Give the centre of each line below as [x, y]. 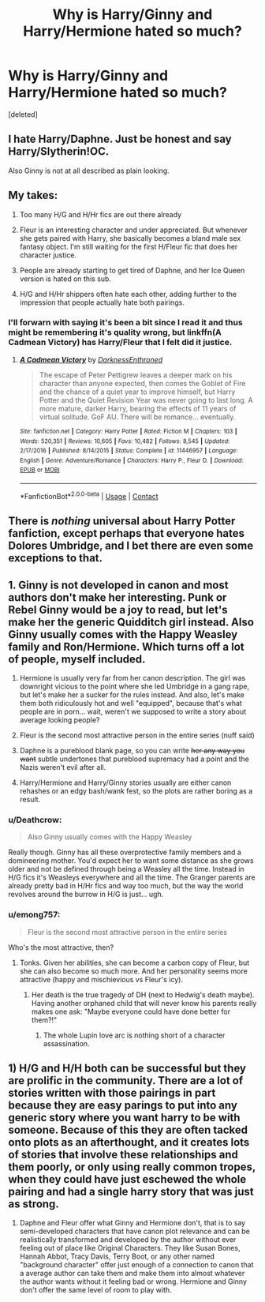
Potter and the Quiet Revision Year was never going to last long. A [146, 400]
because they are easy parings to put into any [123, 1105]
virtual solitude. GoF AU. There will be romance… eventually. [137, 417]
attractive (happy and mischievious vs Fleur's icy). [101, 979]
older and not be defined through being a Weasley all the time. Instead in [126, 869]
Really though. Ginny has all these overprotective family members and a [125, 852]
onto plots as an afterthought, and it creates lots [129, 1142]
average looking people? [60, 720]
